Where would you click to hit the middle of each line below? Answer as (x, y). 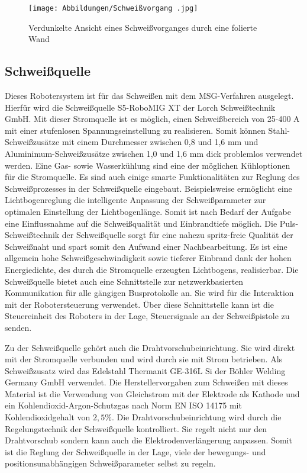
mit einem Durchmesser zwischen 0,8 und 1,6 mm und (160, 142)
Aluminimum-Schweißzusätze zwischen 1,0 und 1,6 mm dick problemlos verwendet (154, 154)
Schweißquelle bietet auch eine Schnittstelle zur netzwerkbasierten (124, 281)
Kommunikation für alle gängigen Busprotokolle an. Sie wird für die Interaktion (149, 293)
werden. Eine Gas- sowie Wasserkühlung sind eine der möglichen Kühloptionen (148, 165)
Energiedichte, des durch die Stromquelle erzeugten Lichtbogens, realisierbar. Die (152, 269)
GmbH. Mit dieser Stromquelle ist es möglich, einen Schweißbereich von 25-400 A (152, 119)
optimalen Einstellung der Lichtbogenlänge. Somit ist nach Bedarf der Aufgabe (148, 211)
